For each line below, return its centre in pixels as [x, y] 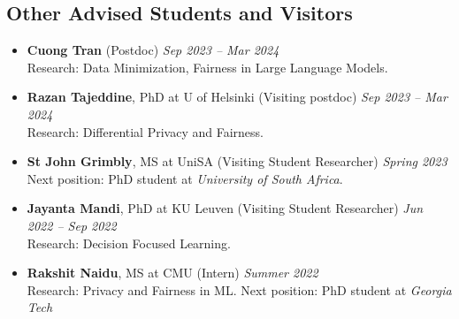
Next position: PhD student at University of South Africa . [185, 178]
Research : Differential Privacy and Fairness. [145, 131]
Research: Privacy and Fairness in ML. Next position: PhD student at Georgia [239, 289]
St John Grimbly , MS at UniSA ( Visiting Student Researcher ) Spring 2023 [237, 161]
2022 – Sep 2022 [72, 225]
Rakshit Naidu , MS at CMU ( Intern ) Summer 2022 [172, 273]
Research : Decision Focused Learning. [129, 243]
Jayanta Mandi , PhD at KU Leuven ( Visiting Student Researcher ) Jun [225, 208]
